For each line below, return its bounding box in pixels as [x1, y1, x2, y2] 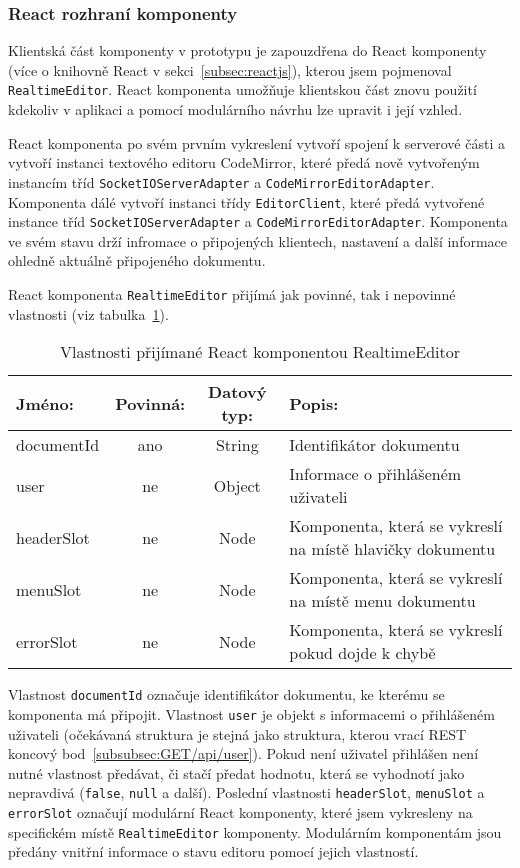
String [215, 433, 259, 457]
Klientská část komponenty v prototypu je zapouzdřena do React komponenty [8, 40, 487, 61]
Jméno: [16, 391, 74, 415]
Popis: [289, 391, 339, 415]
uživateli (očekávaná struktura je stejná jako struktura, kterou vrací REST [8, 723, 467, 744]
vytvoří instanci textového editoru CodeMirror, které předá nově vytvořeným [8, 152, 480, 173]
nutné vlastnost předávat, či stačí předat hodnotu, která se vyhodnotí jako [8, 762, 465, 783]
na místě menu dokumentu [289, 589, 476, 613]
